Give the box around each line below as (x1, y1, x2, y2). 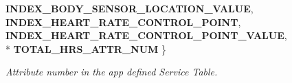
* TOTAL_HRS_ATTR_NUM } (5, 41, 167, 56)
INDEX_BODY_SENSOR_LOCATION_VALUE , (5, 1, 254, 15)
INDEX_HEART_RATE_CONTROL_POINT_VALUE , (5, 28, 287, 43)
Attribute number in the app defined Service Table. (5, 64, 218, 79)
